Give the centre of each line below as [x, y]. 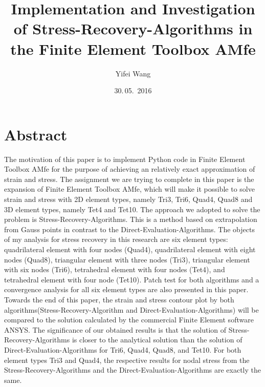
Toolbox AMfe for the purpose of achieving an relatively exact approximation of [130, 169]
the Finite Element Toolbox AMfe [133, 48]
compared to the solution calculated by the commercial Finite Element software [129, 320]
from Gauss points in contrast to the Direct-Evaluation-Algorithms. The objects [129, 229]
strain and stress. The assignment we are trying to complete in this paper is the [129, 179]
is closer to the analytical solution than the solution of [157, 340]
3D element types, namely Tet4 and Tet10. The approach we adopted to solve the [132, 209]
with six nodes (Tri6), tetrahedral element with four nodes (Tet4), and [115, 269]
